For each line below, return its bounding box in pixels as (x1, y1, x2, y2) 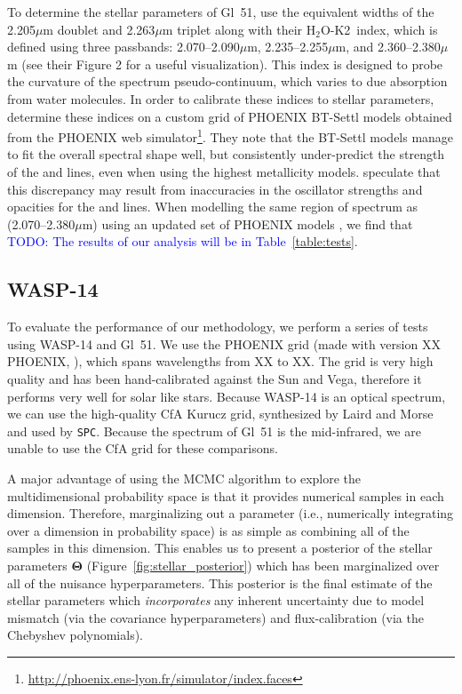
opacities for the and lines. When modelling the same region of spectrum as (7, 197, 418, 216)
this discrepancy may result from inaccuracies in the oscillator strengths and (7, 179, 423, 198)
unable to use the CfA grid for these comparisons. (7, 439, 278, 458)
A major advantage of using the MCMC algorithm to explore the (7, 468, 362, 487)
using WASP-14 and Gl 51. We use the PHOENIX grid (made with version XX (7, 334, 441, 353)
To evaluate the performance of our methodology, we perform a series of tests (7, 317, 428, 336)
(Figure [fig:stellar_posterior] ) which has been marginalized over (86, 555, 440, 574)
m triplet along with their (162, 20, 303, 38)
